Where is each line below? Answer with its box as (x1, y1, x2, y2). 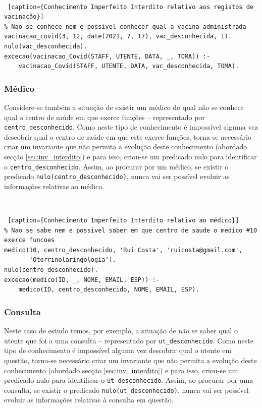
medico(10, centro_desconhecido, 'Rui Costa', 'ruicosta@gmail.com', (4, 246, 243, 254)
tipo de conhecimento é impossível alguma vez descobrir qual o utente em (4, 345, 232, 356)
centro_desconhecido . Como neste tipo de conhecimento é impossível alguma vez (4, 122, 258, 132)
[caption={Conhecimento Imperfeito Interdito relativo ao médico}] (8, 217, 239, 224)
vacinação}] (4, 13, 44, 21)
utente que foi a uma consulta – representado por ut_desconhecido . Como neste (4, 335, 253, 345)
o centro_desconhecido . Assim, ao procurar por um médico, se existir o (4, 161, 229, 171)
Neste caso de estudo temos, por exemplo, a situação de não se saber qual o (4, 325, 238, 336)
